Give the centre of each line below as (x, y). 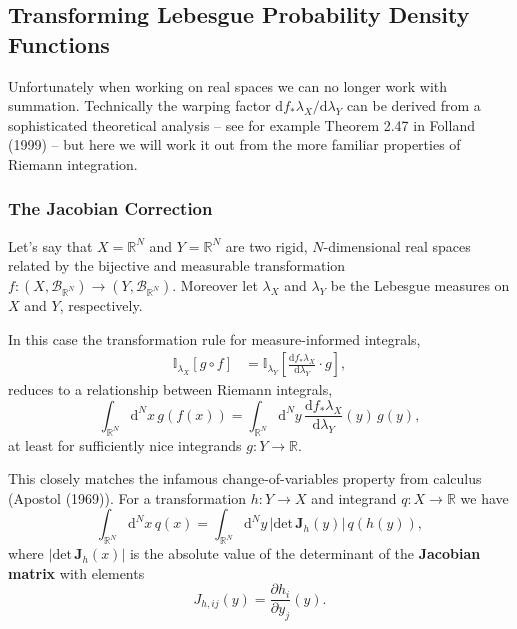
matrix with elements (76, 572)
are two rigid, (266, 245)
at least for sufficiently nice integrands (125, 444)
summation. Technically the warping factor (139, 105)
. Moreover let (215, 284)
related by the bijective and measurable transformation (177, 265)
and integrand (354, 497)
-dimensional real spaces (397, 245)
